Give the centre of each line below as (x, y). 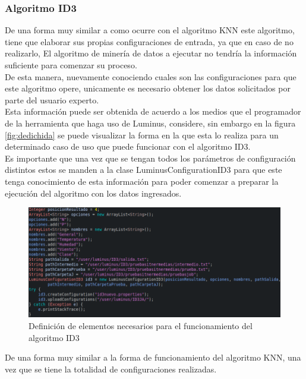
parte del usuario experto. (52, 100)
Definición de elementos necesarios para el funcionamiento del (141, 325)
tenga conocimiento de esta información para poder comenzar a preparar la (142, 181)
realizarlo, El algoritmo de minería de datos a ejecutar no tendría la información (151, 53)
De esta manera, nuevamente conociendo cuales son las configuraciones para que (151, 76)
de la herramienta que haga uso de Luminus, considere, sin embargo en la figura (150, 123)
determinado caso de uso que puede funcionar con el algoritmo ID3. (128, 146)
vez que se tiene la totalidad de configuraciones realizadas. (111, 369)
